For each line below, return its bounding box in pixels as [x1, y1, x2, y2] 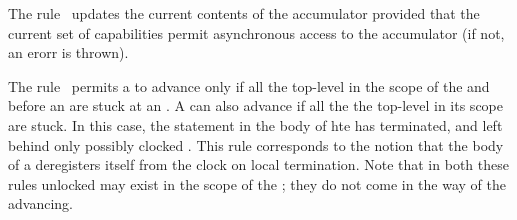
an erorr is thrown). [8, 42, 129, 63]
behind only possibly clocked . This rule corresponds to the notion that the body [8, 134, 504, 155]
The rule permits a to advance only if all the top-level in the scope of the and [8, 75, 490, 96]
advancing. [8, 193, 73, 214]
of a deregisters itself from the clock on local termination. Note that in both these [8, 154, 509, 175]
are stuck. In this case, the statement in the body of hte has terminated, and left [8, 114, 503, 135]
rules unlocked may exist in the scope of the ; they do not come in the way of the [8, 173, 506, 194]
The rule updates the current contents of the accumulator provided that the [8, 3, 480, 23]
